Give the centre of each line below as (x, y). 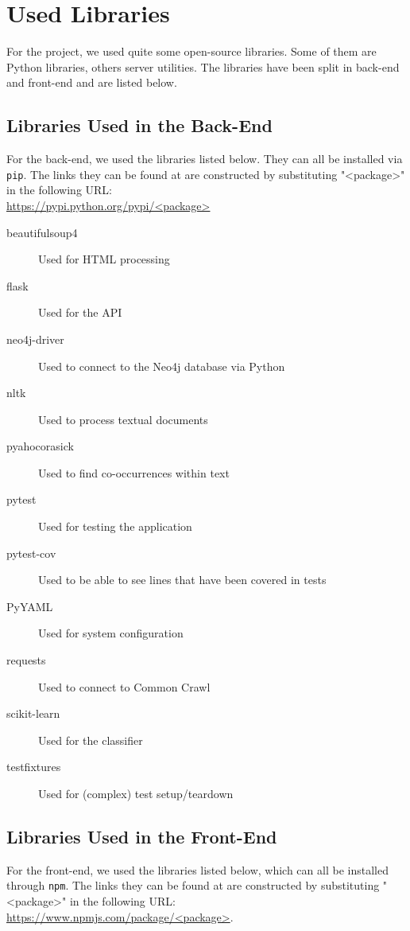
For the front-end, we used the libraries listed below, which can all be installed (197, 869)
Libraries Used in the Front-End (142, 836)
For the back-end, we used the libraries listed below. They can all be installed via (205, 159)
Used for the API (80, 312)
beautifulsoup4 (42, 232)
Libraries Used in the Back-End (139, 125)
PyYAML (30, 606)
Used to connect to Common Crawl (124, 686)
